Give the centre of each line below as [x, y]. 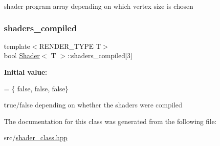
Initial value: [26, 72]
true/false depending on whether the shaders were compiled [93, 105]
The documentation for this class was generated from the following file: [110, 121]
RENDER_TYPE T [70, 46]
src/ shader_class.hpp [36, 137]
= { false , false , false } [36, 88]
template [17, 46]
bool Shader [22, 55]
